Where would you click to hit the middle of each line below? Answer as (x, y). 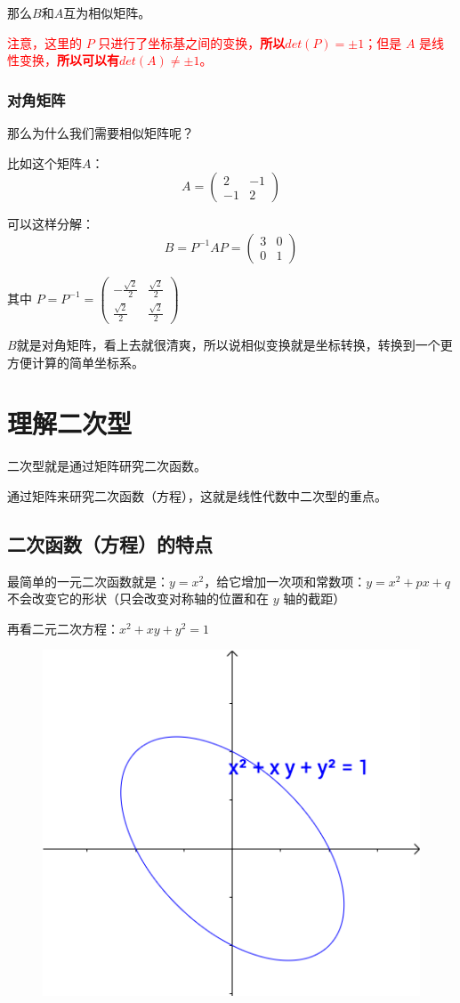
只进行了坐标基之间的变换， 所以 (192, 42)
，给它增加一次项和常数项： (285, 581)
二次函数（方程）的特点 (110, 543)
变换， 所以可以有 (69, 60)
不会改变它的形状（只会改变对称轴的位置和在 (138, 599)
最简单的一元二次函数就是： (88, 581)
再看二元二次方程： (63, 628)
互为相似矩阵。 (107, 12)
